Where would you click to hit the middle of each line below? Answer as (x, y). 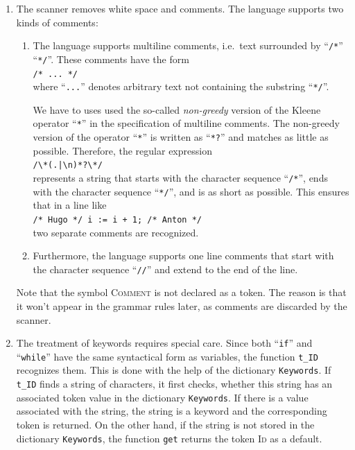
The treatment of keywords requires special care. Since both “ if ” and (164, 343)
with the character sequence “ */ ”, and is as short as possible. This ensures (191, 191)
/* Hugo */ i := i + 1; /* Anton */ (117, 219)
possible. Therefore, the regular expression (122, 150)
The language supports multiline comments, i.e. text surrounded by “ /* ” (188, 45)
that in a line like (70, 205)
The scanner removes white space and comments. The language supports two (180, 8)
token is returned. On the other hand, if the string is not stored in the (165, 425)
